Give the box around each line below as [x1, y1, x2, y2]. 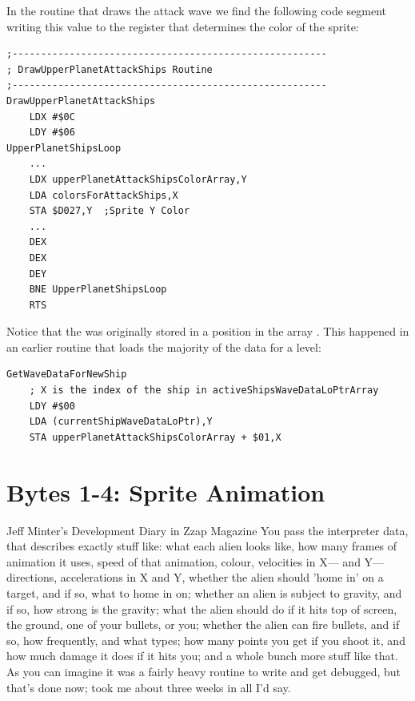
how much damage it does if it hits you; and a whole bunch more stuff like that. [6, 647, 398, 664]
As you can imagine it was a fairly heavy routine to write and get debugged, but [6, 663, 401, 679]
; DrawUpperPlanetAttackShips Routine [6, 63, 213, 75]
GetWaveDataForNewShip [6, 369, 127, 381]
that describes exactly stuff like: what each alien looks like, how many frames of [6, 538, 397, 554]
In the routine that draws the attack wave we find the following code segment [6, 2, 387, 18]
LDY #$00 [29, 400, 75, 412]
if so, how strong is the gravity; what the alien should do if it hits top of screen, [6, 600, 397, 617]
